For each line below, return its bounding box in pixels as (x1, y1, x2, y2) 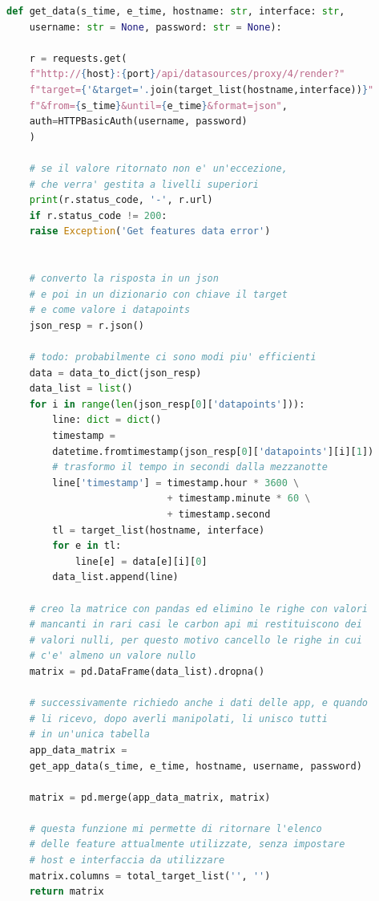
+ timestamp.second (167, 509, 271, 520)
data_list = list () (29, 383, 133, 395)
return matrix (29, 886, 104, 898)
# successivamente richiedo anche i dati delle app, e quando (29, 697, 369, 709)
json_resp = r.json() (29, 319, 144, 331)
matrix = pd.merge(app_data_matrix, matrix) (29, 791, 271, 803)
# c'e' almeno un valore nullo (29, 650, 196, 662)
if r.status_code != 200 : (29, 209, 167, 221)
